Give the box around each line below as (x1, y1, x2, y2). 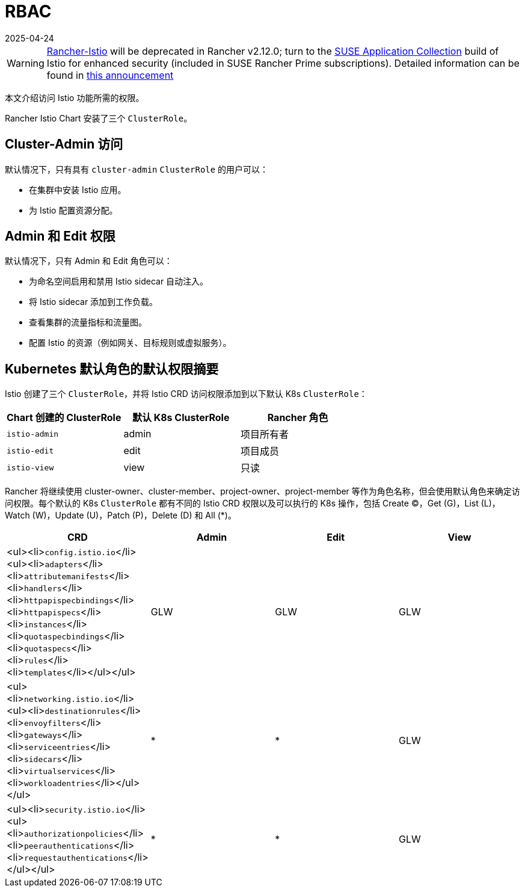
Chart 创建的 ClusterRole (7, 411, 121, 424)
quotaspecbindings (23, 632, 104, 642)
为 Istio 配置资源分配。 (29, 205, 118, 215)
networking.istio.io (23, 695, 114, 704)
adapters (45, 560, 83, 570)
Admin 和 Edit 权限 (5, 229, 115, 244)
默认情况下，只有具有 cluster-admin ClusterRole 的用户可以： (5, 164, 269, 174)
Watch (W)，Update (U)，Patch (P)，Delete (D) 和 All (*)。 (5, 510, 236, 521)
